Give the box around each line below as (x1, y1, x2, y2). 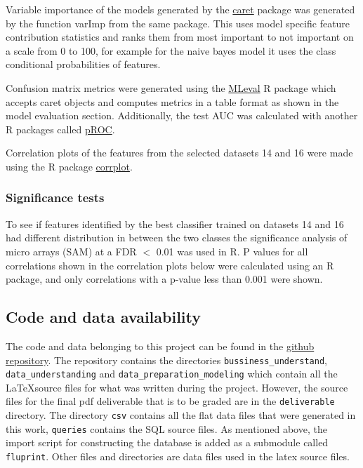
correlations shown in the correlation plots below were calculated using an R (6, 258, 334, 272)
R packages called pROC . (6, 121, 115, 136)
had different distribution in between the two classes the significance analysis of (6, 230, 348, 245)
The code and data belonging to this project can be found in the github (6, 338, 315, 353)
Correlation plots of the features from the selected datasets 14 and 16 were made (6, 145, 353, 160)
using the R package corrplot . (6, 159, 133, 173)
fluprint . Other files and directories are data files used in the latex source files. (6, 448, 350, 463)
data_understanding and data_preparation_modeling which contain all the (6, 366, 338, 381)
